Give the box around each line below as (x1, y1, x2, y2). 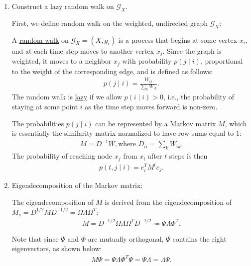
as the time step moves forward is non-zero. (85, 101, 218, 111)
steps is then (169, 151, 208, 161)
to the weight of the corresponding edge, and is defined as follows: (11, 66, 213, 76)
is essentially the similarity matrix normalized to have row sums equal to (11, 128, 234, 138)
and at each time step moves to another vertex (11, 45, 154, 56)
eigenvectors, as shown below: (11, 243, 102, 254)
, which (225, 118, 247, 128)
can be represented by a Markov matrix (95, 118, 216, 128)
